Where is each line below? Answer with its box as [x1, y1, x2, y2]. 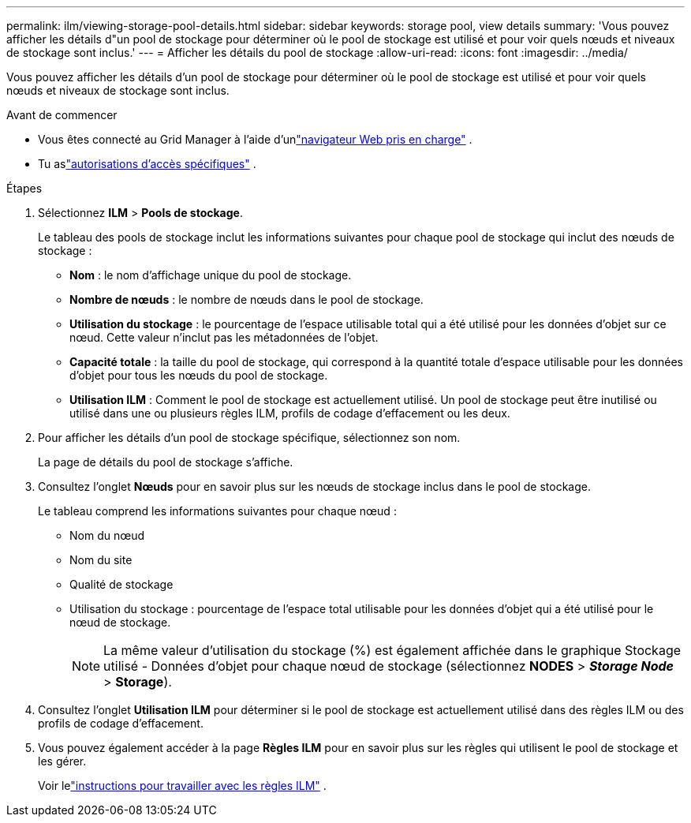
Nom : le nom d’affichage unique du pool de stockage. [69, 268, 352, 282]
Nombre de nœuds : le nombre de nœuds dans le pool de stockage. [69, 293, 424, 306]
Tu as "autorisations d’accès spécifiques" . [38, 157, 256, 170]
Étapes [6, 181, 43, 195]
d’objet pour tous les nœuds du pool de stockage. [69, 368, 328, 382]
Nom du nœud [69, 529, 145, 542]
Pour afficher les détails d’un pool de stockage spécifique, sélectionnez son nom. [38, 431, 461, 444]
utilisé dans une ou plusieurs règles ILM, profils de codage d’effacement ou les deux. [69, 406, 510, 420]
